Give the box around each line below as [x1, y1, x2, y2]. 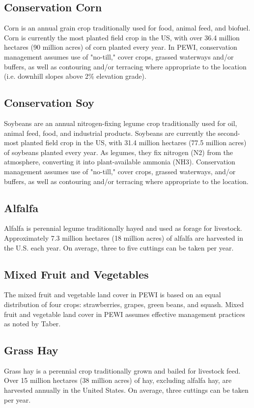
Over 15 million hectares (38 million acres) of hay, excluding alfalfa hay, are [4, 375, 232, 385]
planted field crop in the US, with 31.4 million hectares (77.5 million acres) [21, 137, 247, 148]
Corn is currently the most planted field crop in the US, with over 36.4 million [4, 32, 240, 42]
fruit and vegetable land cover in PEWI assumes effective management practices [4, 309, 245, 319]
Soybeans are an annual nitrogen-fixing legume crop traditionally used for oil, [4, 118, 237, 128]
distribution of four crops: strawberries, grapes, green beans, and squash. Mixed [4, 299, 244, 309]
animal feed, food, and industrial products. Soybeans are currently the [4, 127, 216, 138]
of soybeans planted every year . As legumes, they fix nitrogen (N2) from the [4, 147, 233, 157]
